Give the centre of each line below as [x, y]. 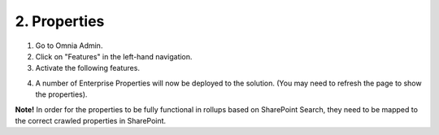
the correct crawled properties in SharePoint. [91, 120]
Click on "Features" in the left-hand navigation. [114, 56]
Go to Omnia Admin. [69, 46]
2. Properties [60, 21]
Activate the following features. [87, 68]
